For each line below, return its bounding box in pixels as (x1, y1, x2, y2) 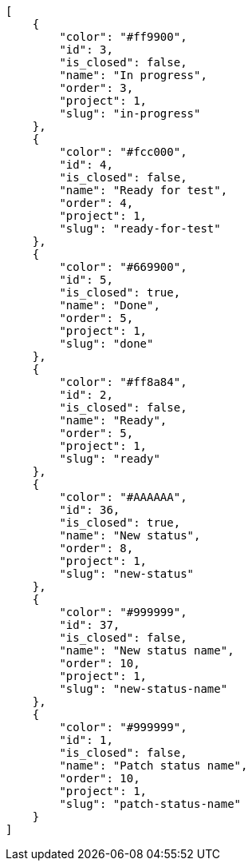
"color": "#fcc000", (59, 145, 187, 158)
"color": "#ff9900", (59, 30, 187, 43)
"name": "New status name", (59, 644, 234, 657)
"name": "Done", (59, 299, 160, 312)
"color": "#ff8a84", (59, 376, 187, 388)
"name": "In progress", (59, 69, 207, 82)
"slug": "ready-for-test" (59, 222, 221, 235)
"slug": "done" (59, 337, 154, 350)
